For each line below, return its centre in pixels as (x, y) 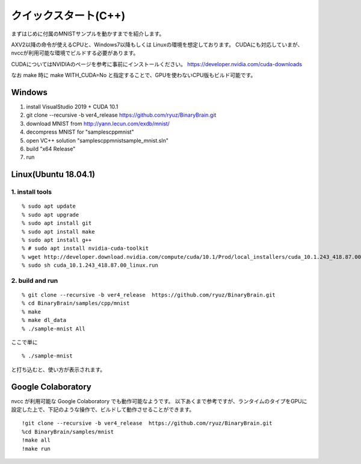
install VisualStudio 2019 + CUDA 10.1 (72, 107)
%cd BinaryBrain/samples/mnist (68, 432)
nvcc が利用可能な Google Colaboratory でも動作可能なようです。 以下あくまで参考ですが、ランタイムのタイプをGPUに (159, 401)
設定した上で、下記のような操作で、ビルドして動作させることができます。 (103, 410)
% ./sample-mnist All (54, 329)
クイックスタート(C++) (68, 16)
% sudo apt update (49, 206)
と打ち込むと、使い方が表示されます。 (58, 370)
